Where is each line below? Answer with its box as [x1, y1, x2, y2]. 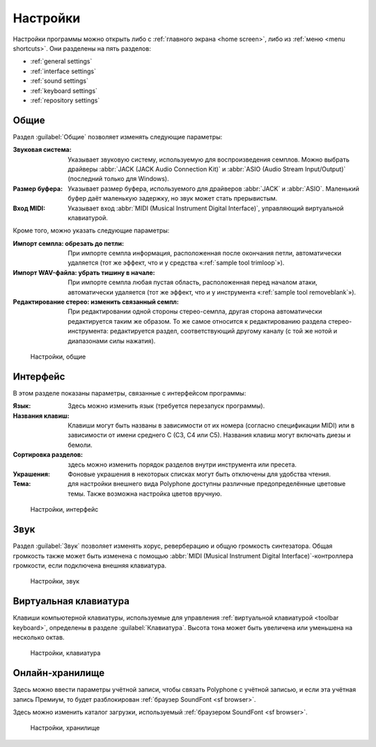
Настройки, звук [30, 577, 80, 585]
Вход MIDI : [13, 204, 45, 212]
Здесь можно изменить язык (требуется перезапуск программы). [68, 402, 265, 410]
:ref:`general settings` [30, 57, 93, 65]
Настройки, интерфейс [30, 505, 99, 514]
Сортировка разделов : [13, 450, 84, 459]
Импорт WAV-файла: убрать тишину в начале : [13, 268, 156, 276]
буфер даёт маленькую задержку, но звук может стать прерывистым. [68, 194, 278, 203]
